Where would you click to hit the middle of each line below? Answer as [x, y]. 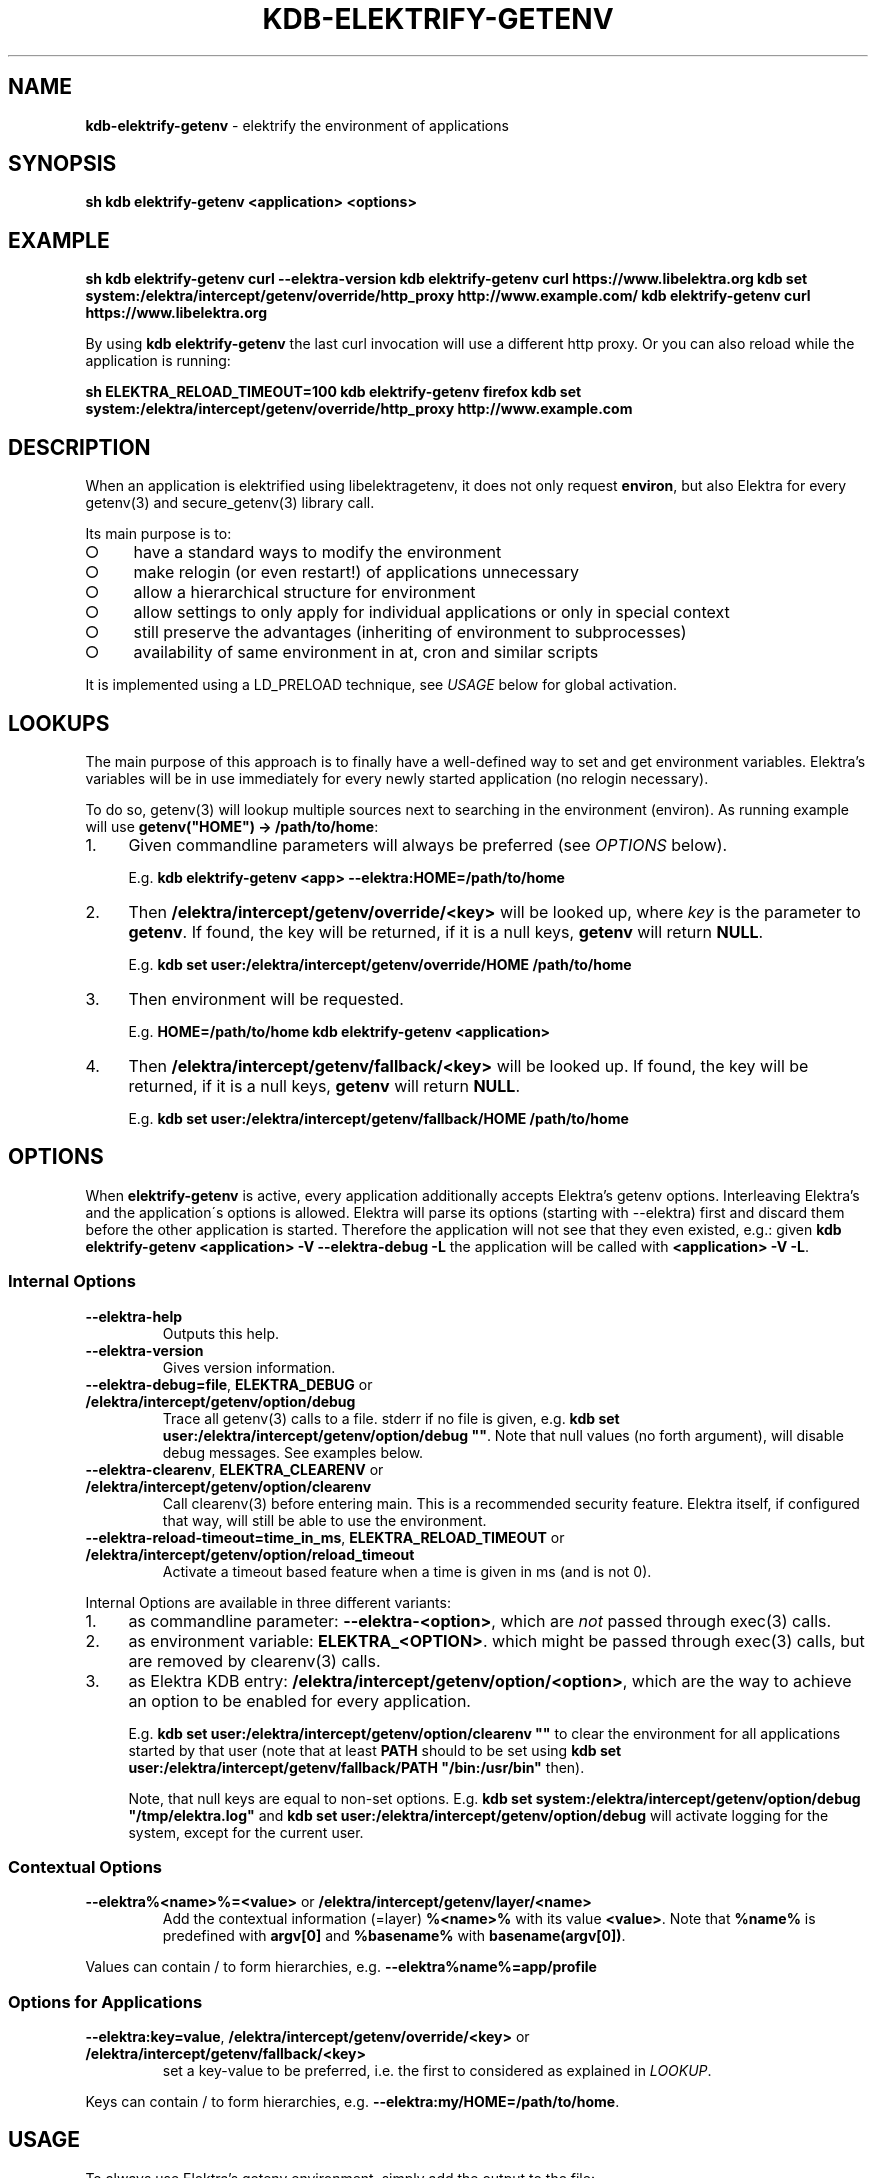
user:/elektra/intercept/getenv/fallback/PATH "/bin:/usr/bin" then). [356, 1767]
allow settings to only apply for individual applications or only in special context [431, 612]
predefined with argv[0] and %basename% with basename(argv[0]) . [394, 1936]
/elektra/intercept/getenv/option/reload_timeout [250, 1554]
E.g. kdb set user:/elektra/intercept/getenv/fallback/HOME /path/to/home [378, 1118]
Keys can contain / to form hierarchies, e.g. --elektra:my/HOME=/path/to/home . [352, 2102]
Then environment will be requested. [266, 998]
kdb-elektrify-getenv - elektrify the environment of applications [297, 125]
